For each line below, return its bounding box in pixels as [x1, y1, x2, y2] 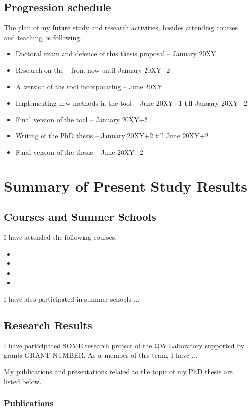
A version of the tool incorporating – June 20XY [15, 81, 163, 91]
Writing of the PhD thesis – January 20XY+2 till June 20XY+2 [15, 130, 209, 141]
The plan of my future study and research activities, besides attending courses [4, 22, 238, 33]
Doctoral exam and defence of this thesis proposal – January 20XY [15, 48, 216, 59]
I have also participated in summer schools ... [4, 294, 140, 304]
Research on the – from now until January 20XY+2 [15, 65, 170, 75]
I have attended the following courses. [4, 232, 117, 242]
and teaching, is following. [4, 32, 82, 42]
